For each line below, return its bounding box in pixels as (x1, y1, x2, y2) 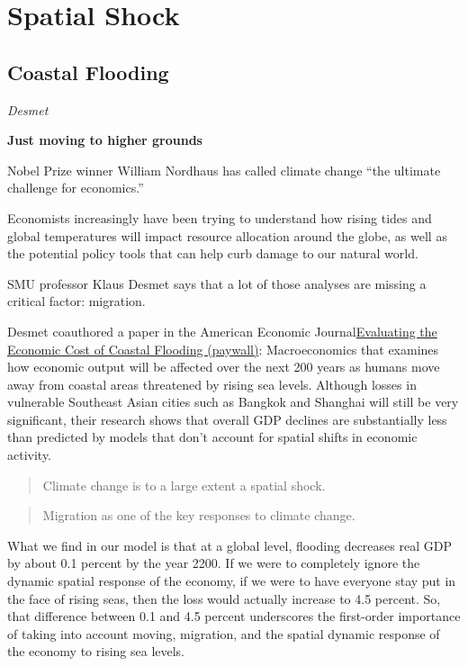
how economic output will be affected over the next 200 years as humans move (7, 357, 440, 376)
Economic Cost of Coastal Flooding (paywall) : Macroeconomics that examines (7, 339, 439, 358)
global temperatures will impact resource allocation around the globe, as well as (7, 226, 447, 245)
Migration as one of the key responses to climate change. (42, 506, 355, 525)
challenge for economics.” (7, 178, 144, 197)
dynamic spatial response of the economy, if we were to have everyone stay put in (7, 571, 456, 590)
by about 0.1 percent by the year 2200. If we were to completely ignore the (7, 553, 420, 572)
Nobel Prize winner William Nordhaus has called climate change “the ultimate (7, 160, 441, 179)
